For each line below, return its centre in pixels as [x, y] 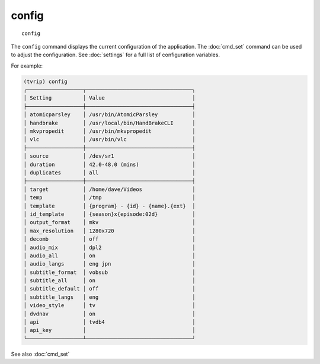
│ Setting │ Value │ [109, 98]
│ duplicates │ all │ [109, 173]
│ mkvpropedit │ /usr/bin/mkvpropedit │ [109, 131]
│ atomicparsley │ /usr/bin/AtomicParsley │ [109, 115]
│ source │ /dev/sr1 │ [109, 156]
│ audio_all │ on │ [109, 256]
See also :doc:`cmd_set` [40, 354]
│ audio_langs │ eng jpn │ [109, 264]
